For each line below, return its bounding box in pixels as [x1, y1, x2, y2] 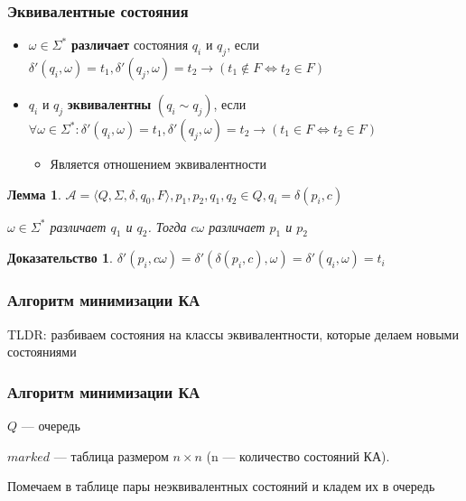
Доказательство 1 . [7, 248, 113, 267]
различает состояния [70, 35, 189, 54]
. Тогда [147, 217, 187, 236]
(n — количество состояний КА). [206, 446, 390, 465]
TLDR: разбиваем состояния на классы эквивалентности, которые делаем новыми [7, 324, 459, 343]
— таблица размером [53, 446, 169, 465]
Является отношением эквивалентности [50, 154, 266, 173]
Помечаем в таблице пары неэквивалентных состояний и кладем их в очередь [7, 477, 435, 496]
